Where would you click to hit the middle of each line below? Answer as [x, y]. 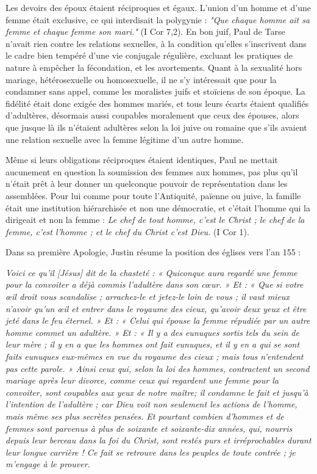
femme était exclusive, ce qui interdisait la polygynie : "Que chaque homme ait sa [158, 19]
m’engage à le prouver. [48, 464]
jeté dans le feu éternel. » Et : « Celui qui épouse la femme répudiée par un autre [158, 320]
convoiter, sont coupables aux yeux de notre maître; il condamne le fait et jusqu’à [157, 392]
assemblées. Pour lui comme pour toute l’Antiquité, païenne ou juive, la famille [153, 195]
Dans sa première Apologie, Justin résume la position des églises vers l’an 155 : [153, 252]
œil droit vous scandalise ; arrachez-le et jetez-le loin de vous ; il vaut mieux [148, 297]
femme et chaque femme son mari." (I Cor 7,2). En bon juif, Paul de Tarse [145, 31]
